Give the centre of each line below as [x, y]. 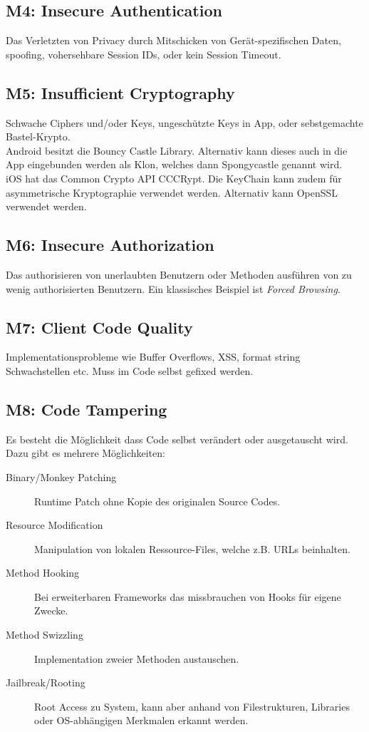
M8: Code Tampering [87, 409]
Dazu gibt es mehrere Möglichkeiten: [85, 453]
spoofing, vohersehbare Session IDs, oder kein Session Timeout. [144, 54]
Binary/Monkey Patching [61, 476]
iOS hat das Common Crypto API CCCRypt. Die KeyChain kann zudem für [174, 178]
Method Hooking [43, 573]
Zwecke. [51, 610]
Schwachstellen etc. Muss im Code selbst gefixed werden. [130, 370]
